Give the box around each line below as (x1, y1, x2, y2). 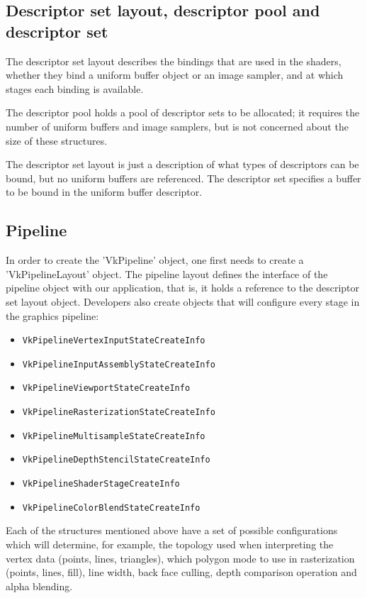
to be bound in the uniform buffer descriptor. (6, 184, 203, 199)
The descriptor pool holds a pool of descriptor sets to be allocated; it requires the (6, 105, 360, 120)
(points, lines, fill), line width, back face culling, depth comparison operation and (6, 565, 357, 580)
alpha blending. (6, 578, 73, 593)
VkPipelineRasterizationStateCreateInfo (22, 407, 215, 418)
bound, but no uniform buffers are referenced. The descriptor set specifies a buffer (6, 170, 361, 185)
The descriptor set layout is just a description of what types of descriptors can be (6, 157, 359, 172)
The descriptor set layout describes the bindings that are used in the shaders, (6, 53, 341, 68)
